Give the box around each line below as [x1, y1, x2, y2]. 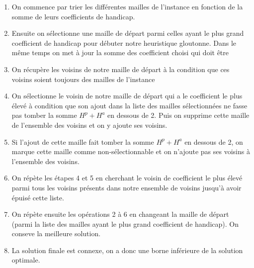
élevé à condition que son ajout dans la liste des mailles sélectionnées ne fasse [11, 100, 248, 110]
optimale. [11, 255, 40, 265]
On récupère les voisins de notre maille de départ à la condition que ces [11, 64, 230, 74]
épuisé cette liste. [11, 192, 64, 202]
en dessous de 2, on [184, 136, 243, 147]
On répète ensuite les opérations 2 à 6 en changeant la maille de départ [11, 209, 229, 219]
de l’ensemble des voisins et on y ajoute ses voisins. [11, 119, 168, 130]
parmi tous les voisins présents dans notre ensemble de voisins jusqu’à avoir [11, 182, 242, 192]
